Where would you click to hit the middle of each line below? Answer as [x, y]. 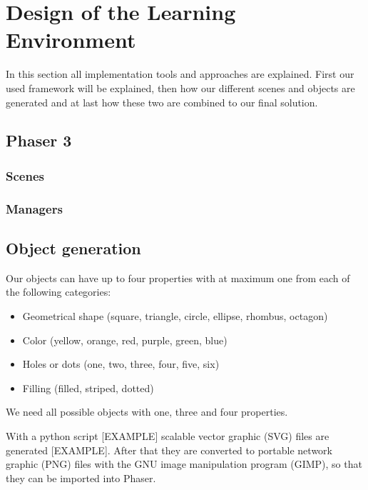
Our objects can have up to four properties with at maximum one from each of [178, 277]
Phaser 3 [39, 140]
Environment [71, 40]
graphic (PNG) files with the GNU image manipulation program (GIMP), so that [184, 464]
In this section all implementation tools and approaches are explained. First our [180, 74]
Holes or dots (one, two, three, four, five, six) [121, 364]
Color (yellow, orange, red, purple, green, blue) [125, 340]
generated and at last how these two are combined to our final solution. [162, 102]
